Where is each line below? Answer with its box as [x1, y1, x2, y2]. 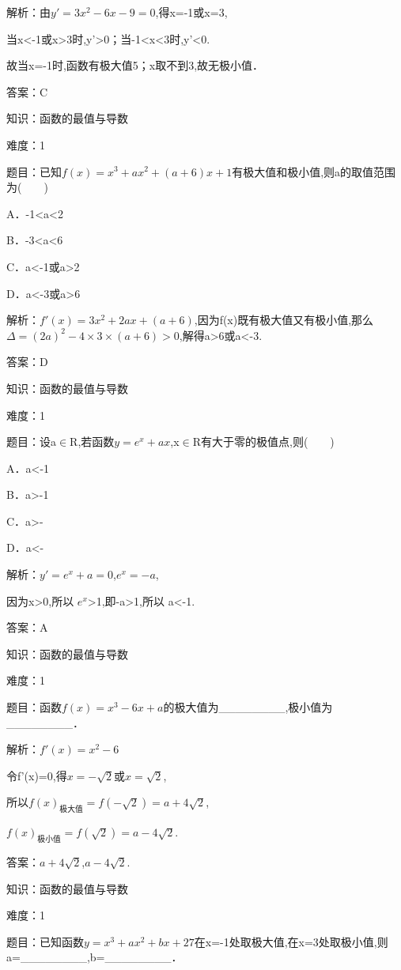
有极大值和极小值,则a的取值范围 [232, 163, 396, 179]
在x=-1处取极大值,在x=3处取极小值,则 [194, 933, 388, 949]
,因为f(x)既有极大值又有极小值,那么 [194, 311, 374, 328]
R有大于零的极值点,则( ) [192, 433, 335, 450]
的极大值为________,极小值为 [163, 699, 333, 715]
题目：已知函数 [6, 933, 84, 949]
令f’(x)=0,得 [6, 767, 67, 783]
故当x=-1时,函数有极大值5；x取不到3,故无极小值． [6, 57, 264, 74]
